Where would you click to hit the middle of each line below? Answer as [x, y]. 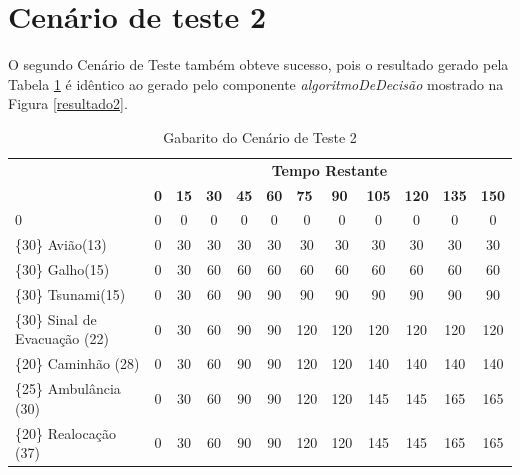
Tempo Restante [329, 169]
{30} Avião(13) [61, 244]
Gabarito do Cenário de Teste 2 [260, 136]
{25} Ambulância [68, 388]
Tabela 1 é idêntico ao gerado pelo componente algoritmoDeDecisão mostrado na [256, 83]
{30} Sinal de [56, 318]
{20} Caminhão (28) [77, 363]
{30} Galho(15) [62, 269]
